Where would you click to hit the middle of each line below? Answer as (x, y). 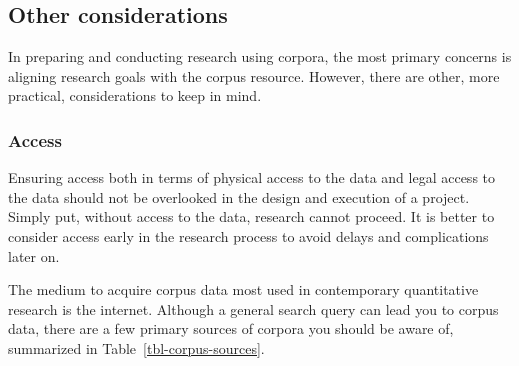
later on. (34, 255)
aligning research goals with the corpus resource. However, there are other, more (254, 75)
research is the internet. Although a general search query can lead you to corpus (253, 308)
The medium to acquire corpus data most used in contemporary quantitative (243, 289)
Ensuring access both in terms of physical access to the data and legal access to (252, 177)
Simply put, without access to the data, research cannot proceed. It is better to (251, 216)
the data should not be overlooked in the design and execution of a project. (239, 196)
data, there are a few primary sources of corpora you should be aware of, (231, 328)
